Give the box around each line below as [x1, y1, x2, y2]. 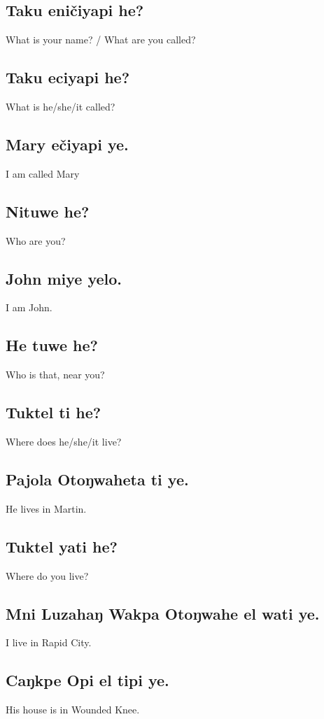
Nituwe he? [6, 200, 90, 222]
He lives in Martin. [6, 501, 87, 515]
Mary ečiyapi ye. [6, 133, 129, 155]
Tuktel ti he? [6, 401, 101, 423]
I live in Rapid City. [6, 635, 92, 650]
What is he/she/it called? [6, 99, 115, 113]
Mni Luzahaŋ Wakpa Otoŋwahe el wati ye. [6, 602, 320, 624]
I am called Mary [6, 166, 80, 180]
